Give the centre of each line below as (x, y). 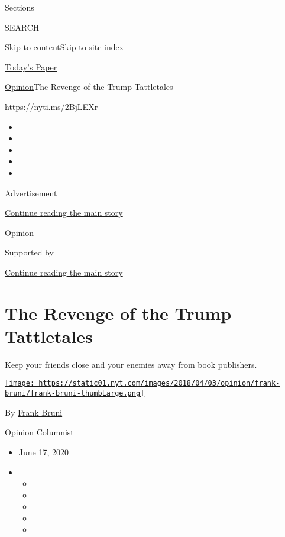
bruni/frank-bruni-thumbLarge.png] (75, 394)
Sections (20, 7)
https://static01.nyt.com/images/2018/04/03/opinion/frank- (159, 384)
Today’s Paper (31, 67)
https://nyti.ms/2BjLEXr (51, 106)
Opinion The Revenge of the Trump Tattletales (89, 87)
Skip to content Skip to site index (64, 47)
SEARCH (22, 27)
